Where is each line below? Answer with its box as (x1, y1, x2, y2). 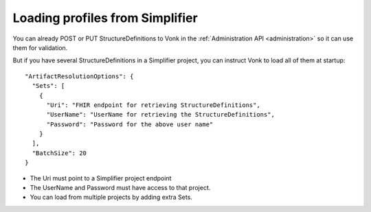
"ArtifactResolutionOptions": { (25, 72, 134, 80)
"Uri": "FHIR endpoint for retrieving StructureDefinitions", (46, 101, 260, 109)
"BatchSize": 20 (32, 149, 87, 157)
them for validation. (12, 43, 68, 51)
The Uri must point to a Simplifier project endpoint (30, 174, 172, 182)
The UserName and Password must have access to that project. (30, 184, 211, 192)
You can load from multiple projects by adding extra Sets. (30, 193, 192, 202)
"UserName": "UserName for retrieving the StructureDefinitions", (46, 110, 275, 119)
